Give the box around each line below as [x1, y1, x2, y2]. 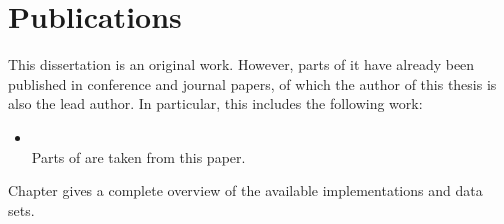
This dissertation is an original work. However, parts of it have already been [8, 54, 475, 75]
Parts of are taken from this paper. [31, 146, 246, 167]
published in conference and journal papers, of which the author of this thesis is [8, 73, 497, 94]
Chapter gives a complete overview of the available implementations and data [8, 180, 483, 201]
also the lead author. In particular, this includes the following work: [8, 93, 423, 114]
